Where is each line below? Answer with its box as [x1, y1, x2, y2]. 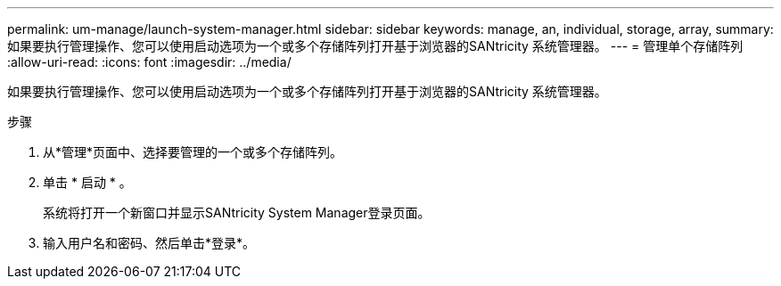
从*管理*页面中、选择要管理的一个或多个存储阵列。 [43, 144, 343, 159]
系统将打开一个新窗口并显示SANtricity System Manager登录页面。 [43, 205, 431, 220]
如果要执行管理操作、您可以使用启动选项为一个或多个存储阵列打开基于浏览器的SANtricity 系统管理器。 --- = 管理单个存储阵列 [7, 38, 744, 53]
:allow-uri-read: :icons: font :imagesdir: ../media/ [7, 54, 292, 69]
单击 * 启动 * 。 [43, 175, 132, 190]
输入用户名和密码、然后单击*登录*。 [43, 235, 256, 250]
